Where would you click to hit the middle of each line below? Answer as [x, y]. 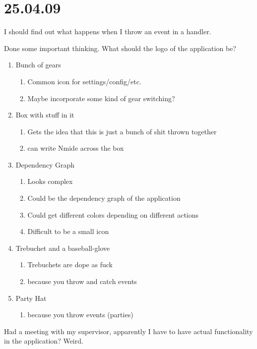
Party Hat [31, 298]
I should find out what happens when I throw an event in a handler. [108, 31]
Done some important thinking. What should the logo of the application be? [120, 48]
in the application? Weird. [44, 341]
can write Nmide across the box [76, 148]
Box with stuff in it [45, 115]
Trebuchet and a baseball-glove [63, 248]
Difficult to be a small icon [68, 231]
